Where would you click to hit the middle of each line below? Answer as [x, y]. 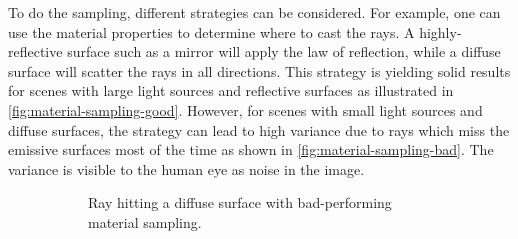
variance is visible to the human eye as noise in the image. [186, 168]
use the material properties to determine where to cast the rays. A [211, 31]
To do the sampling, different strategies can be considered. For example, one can [254, 12]
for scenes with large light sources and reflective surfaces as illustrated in [231, 90]
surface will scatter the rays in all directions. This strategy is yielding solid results [259, 70]
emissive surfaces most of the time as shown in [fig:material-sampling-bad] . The [251, 149]
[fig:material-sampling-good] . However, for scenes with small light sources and [245, 109]
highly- [440, 31]
